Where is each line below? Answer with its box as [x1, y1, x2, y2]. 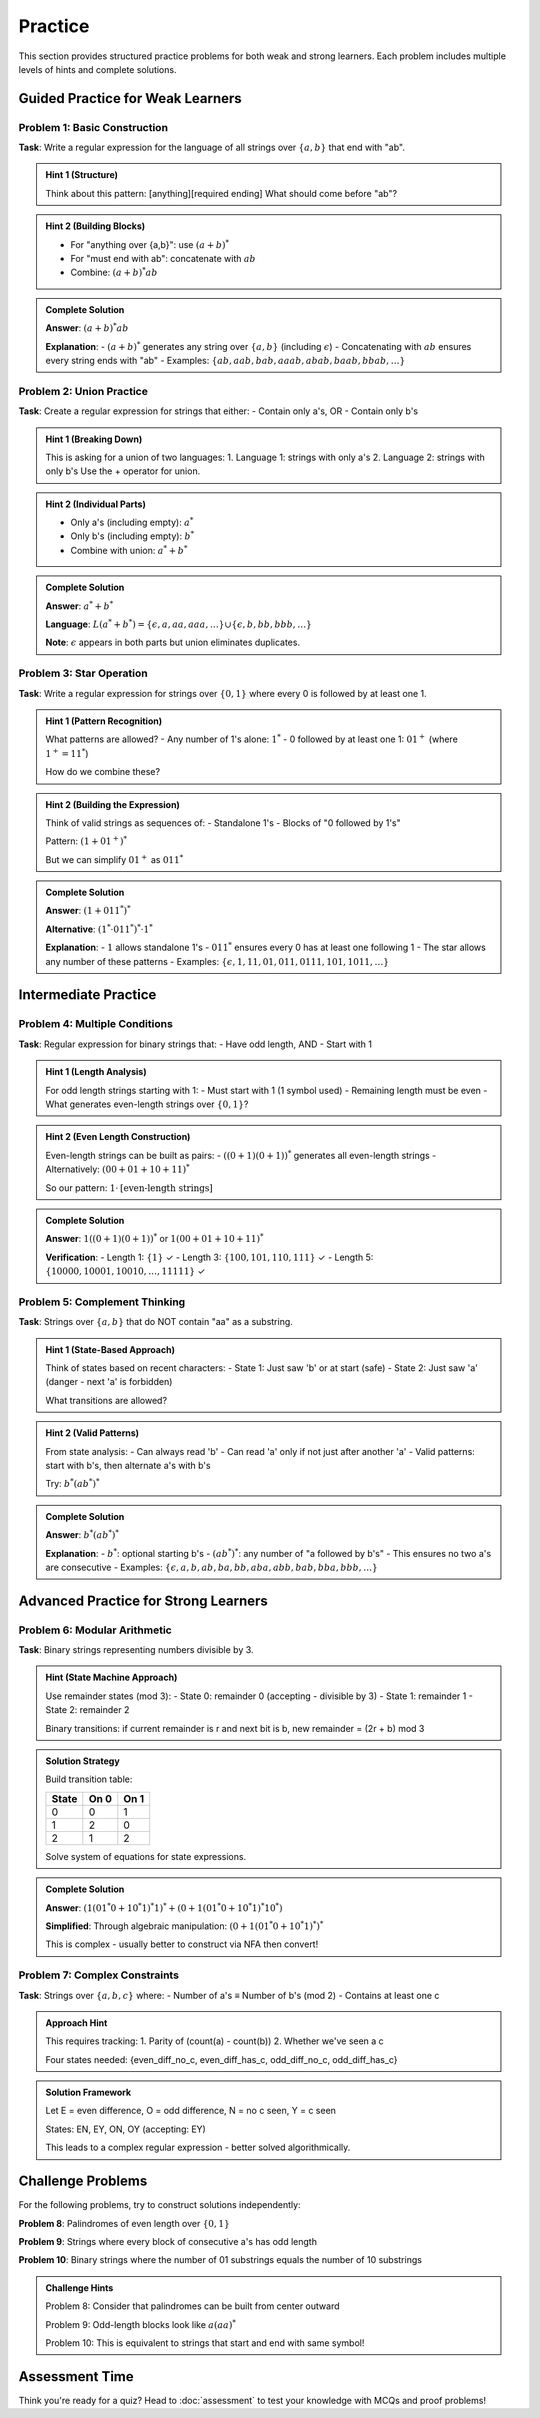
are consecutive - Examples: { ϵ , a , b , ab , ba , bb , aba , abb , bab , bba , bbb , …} [45, 1561, 379, 1573]
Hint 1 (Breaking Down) [45, 433, 143, 445]
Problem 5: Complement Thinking [18, 1295, 186, 1309]
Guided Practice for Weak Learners [18, 90, 242, 107]
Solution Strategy [45, 1755, 120, 1767]
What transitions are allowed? [45, 1394, 168, 1406]
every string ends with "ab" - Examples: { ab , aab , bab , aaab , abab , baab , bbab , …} [45, 355, 406, 366]
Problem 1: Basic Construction [18, 120, 169, 134]
